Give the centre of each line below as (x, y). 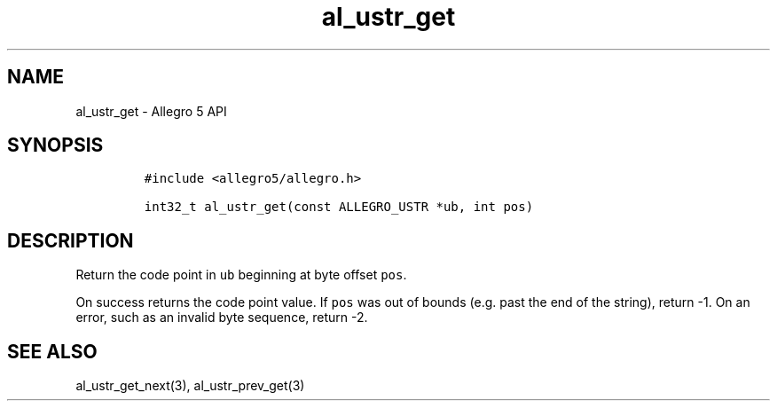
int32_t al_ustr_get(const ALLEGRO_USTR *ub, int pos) (339, 207)
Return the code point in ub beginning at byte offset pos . (241, 275)
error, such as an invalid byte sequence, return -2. (222, 318)
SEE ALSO (52, 351)
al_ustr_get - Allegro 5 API (151, 111)
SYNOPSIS (55, 145)
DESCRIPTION (71, 240)
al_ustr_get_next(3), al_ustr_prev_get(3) (190, 386)
